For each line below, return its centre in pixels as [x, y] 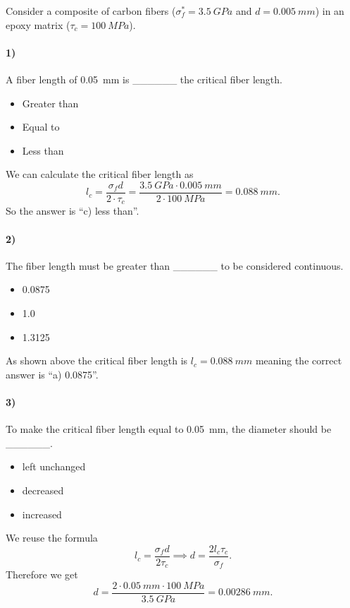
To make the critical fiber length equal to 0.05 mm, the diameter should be [169, 429]
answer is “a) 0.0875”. [52, 374]
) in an [330, 11]
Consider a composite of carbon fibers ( [91, 11]
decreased [43, 490]
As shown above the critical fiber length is [97, 360]
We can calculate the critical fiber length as [100, 174]
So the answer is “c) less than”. [73, 211]
